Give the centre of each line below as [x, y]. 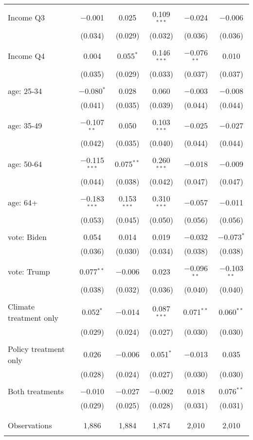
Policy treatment [36, 348]
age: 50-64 [25, 164]
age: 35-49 [25, 125]
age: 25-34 [25, 91]
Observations [30, 425]
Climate [21, 306]
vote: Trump [29, 272]
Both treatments [36, 391]
